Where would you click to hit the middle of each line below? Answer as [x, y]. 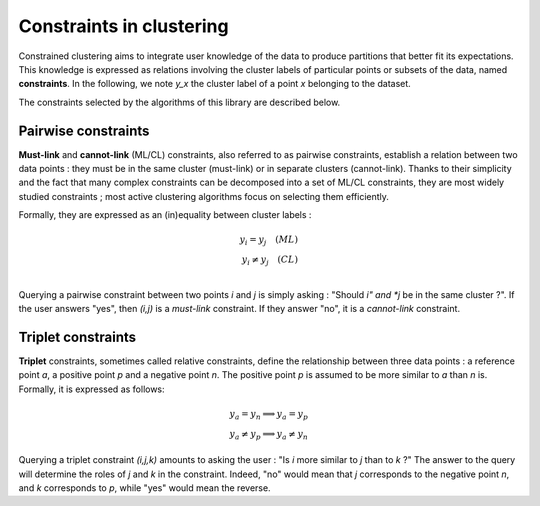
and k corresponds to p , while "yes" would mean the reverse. [144, 488]
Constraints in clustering [123, 26]
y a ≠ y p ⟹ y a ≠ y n [269, 435]
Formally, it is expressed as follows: [91, 389]
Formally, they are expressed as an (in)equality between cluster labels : [165, 215]
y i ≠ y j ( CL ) [270, 260]
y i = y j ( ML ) [269, 241]
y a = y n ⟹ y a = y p [269, 415]
